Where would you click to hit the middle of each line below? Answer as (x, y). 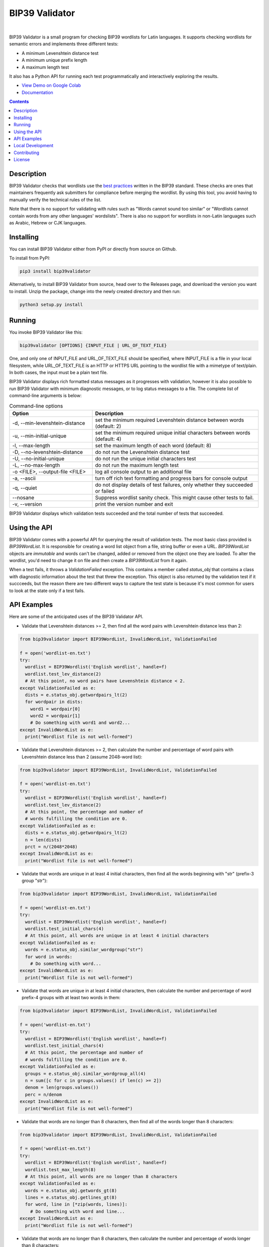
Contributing (26, 153)
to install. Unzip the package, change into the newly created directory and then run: (95, 291)
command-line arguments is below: (45, 396)
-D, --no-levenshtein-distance (48, 452)
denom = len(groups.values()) (62, 1088)
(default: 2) (108, 426)
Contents (19, 102)
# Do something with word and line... (77, 1211)
